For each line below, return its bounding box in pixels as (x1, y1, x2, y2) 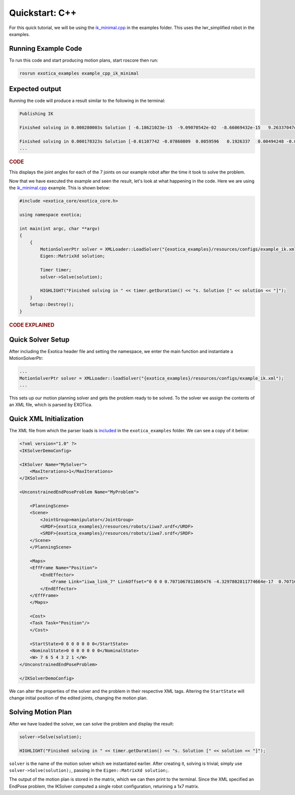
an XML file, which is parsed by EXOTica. (9, 402, 93, 408)
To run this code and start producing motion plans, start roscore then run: (9, 57, 158, 63)
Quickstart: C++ (9, 7, 77, 18)
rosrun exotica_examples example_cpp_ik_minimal (19, 70, 139, 76)
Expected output (9, 85, 61, 93)
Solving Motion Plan (9, 708, 72, 716)
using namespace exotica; (19, 212, 82, 218)
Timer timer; (40, 267, 72, 273)
